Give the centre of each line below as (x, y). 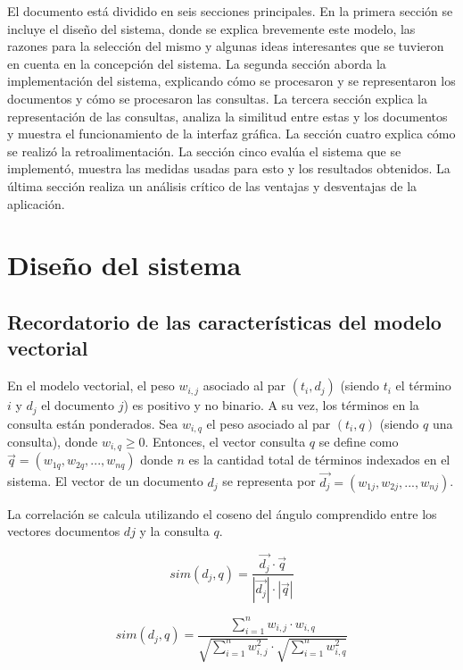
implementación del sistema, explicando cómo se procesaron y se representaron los (231, 81)
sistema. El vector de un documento (105, 481)
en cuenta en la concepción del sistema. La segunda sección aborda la (197, 63)
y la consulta (174, 531)
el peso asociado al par (269, 423)
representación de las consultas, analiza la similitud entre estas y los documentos (227, 116)
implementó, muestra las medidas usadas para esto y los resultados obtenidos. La (229, 168)
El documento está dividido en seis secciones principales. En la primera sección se (230, 11)
